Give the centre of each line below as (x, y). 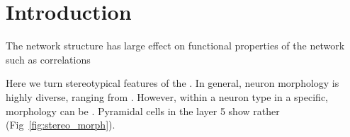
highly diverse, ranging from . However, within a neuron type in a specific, (167, 96)
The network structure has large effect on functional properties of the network (175, 46)
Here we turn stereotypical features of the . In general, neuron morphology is (173, 83)
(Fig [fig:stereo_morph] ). (61, 125)
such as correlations (48, 59)
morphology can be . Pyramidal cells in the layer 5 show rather (143, 111)
